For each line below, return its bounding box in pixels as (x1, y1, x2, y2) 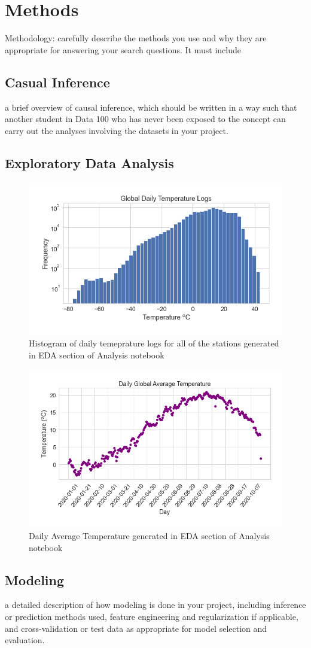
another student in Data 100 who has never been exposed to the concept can (5, 112, 286, 125)
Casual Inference (5, 72, 110, 91)
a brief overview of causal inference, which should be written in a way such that (5, 101, 297, 113)
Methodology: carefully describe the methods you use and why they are (5, 32, 267, 44)
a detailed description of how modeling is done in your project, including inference (5, 598, 306, 611)
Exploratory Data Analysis (5, 153, 174, 172)
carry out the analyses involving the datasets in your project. (5, 124, 228, 136)
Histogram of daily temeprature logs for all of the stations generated (29, 337, 279, 349)
